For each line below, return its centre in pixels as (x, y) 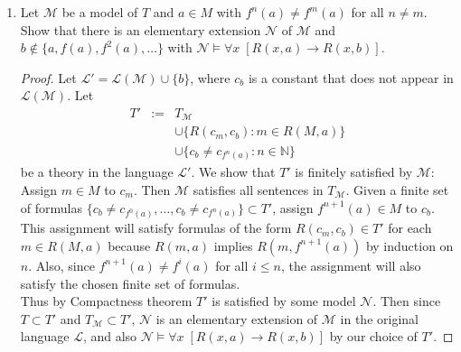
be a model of (100, 12)
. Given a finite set (397, 189)
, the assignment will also (351, 265)
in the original (379, 318)
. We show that (233, 172)
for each (410, 228)
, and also (110, 336)
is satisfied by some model (284, 301)
